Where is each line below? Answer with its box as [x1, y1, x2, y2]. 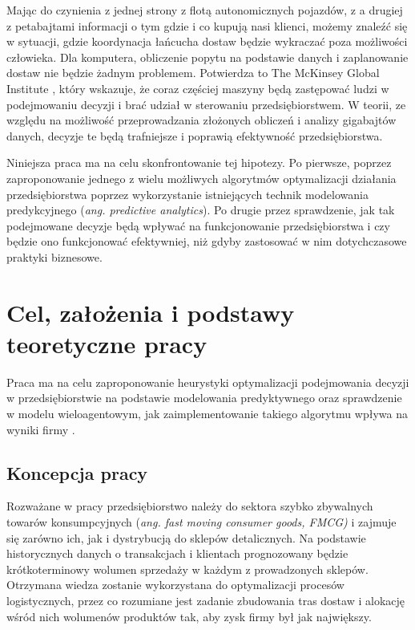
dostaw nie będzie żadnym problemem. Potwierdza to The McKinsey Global [6, 64, 380, 81]
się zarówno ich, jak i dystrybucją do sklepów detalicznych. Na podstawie [6, 529, 366, 546]
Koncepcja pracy [6, 460, 148, 485]
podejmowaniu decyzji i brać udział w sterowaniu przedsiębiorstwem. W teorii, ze [6, 96, 406, 112]
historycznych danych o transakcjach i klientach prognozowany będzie [6, 545, 349, 562]
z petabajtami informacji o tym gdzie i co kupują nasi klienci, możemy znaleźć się [6, 17, 408, 34]
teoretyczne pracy [6, 327, 207, 360]
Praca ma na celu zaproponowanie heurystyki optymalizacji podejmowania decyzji [6, 373, 409, 390]
